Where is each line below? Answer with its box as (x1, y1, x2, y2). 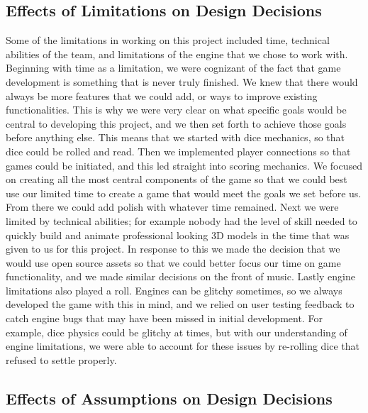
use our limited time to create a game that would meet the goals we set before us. (6, 185, 362, 200)
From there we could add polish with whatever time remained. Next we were (6, 199, 339, 214)
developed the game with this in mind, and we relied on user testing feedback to (6, 297, 355, 312)
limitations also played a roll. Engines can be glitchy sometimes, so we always (6, 282, 342, 297)
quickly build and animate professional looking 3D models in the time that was (6, 227, 350, 242)
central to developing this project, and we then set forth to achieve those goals (6, 116, 347, 131)
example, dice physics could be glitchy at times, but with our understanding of (6, 324, 347, 339)
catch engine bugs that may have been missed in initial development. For (6, 311, 323, 326)
